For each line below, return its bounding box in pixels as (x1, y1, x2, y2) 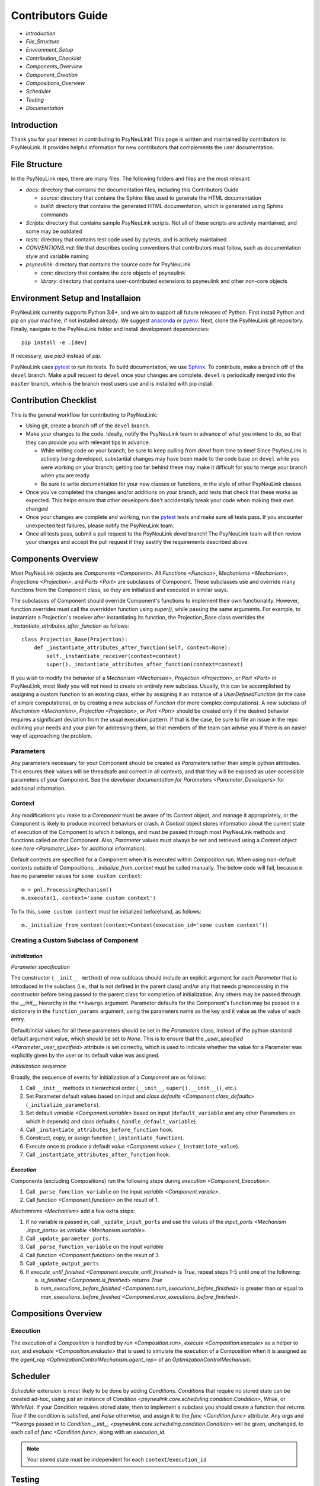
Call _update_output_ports (25, 1260, 100, 1267)
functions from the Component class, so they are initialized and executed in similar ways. (11, 586, 228, 594)
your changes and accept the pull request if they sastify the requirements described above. (25, 539, 249, 546)
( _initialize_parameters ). (25, 1101, 100, 1108)
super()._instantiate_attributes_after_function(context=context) (46, 661, 244, 668)
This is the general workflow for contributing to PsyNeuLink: (11, 411, 158, 418)
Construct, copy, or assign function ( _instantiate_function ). (25, 1134, 184, 1141)
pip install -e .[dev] (21, 339, 88, 346)
